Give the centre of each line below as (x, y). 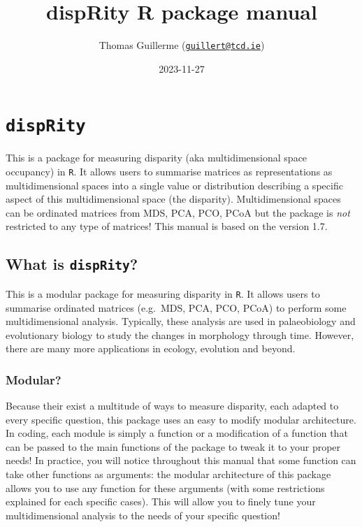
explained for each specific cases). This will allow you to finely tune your (161, 501)
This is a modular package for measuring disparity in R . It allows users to (163, 293)
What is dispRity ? (72, 264)
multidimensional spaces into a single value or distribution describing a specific (174, 185)
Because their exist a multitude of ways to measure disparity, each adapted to (172, 406)
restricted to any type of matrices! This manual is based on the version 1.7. (167, 226)
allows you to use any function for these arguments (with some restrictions (165, 488)
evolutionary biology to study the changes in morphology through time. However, (180, 334)
